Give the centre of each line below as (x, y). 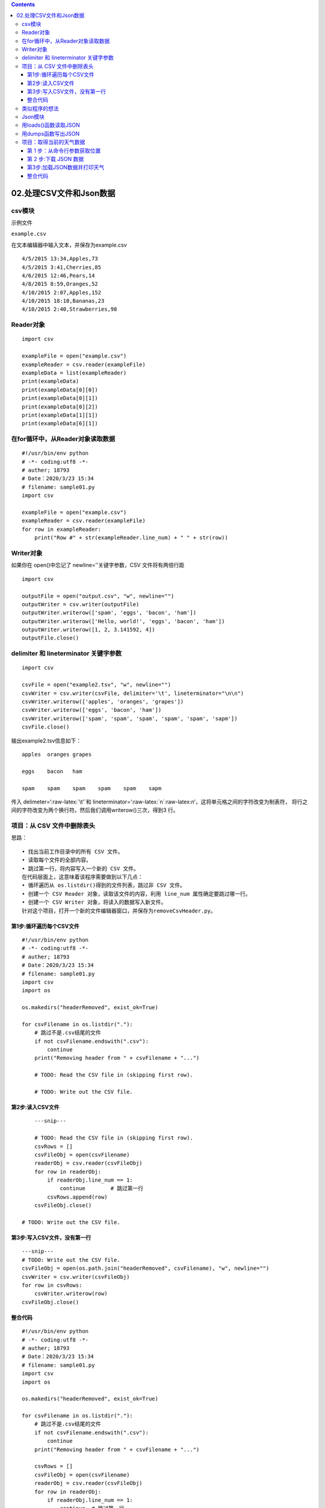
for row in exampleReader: (62, 529)
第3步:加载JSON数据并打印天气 (66, 167)
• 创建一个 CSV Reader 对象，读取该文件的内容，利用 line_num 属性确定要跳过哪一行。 (136, 894)
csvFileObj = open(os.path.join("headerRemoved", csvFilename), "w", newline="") (146, 1269)
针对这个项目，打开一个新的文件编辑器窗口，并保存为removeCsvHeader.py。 (119, 911)
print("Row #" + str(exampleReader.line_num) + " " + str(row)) (131, 538)
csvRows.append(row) (77, 1197)
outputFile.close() (51, 638)
